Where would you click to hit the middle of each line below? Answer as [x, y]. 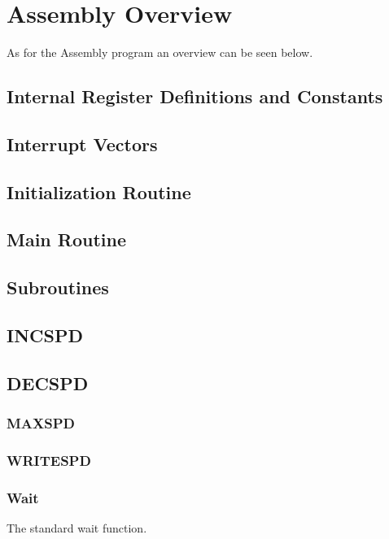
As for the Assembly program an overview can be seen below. [160, 52]
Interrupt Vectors [82, 143]
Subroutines [58, 287]
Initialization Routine [99, 191]
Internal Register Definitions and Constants [195, 96]
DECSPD [48, 383]
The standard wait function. [77, 528]
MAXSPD [41, 423]
